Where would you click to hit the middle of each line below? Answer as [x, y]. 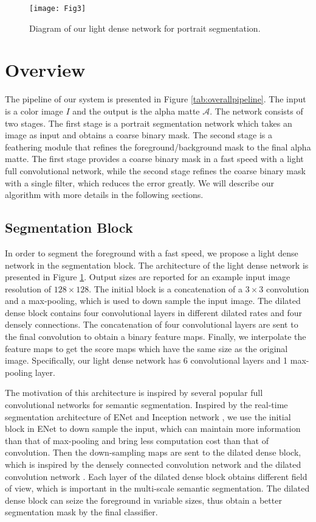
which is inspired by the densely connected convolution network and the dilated [153, 464]
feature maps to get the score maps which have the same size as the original [146, 348]
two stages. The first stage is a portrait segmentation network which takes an [149, 123]
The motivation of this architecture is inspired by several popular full [134, 393]
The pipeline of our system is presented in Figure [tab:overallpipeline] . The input [156, 99]
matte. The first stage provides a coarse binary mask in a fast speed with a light [154, 159]
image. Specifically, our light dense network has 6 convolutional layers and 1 [146, 360]
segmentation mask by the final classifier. [81, 512]
